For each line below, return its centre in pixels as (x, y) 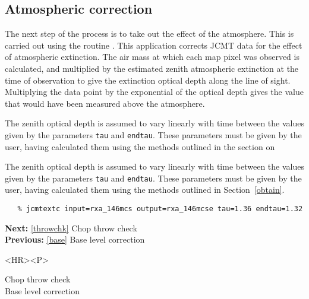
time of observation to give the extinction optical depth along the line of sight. (148, 80)
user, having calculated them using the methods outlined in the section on (140, 146)
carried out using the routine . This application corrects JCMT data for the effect (154, 45)
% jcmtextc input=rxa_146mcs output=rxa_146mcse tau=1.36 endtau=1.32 (160, 209)
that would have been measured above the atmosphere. (105, 103)
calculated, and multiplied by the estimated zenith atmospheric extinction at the (152, 68)
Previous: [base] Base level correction (75, 239)
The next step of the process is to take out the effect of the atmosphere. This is (149, 34)
